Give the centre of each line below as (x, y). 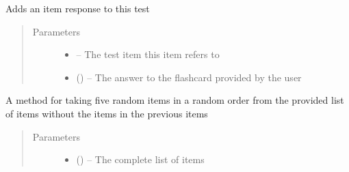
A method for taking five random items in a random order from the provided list (175, 100)
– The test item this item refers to (148, 54)
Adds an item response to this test (78, 8)
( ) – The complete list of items (140, 159)
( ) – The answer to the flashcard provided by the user (189, 77)
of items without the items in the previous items (107, 113)
